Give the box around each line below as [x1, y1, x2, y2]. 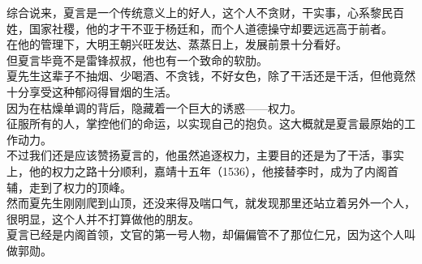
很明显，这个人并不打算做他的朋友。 [6, 210, 200, 227]
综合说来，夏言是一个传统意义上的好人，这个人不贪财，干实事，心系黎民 [6, 4, 393, 20]
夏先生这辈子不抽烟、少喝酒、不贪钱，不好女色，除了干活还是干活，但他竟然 [6, 67, 416, 84]
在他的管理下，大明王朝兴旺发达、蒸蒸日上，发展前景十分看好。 [6, 36, 347, 53]
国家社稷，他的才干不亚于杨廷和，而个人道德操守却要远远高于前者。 [28, 19, 393, 36]
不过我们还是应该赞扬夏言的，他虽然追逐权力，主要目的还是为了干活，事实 [6, 147, 404, 164]
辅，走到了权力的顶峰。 [6, 178, 131, 195]
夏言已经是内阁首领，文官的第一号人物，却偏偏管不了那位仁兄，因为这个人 [6, 226, 404, 243]
